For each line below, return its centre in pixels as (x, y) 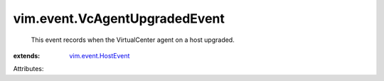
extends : (27, 55)
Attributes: (28, 69)
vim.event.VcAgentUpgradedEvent (119, 18)
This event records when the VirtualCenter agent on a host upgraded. (133, 40)
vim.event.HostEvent (100, 55)
